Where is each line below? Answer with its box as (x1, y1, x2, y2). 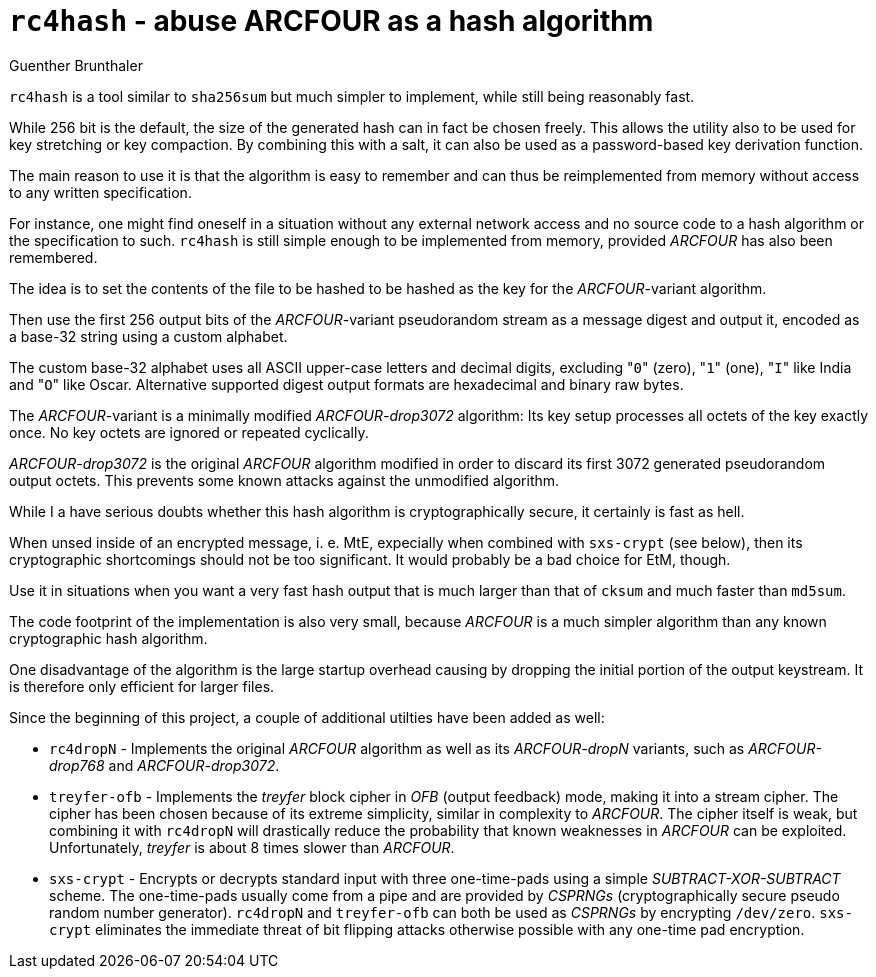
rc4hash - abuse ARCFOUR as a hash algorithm (9, 4, 654, 38)
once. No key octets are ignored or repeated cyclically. (9, 423, 369, 441)
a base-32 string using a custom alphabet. (9, 327, 288, 345)
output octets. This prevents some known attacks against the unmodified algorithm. (9, 471, 560, 489)
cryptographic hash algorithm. (9, 629, 208, 647)
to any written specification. (9, 183, 192, 201)
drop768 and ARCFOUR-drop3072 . (49, 756, 280, 774)
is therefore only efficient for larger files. (9, 677, 275, 695)
